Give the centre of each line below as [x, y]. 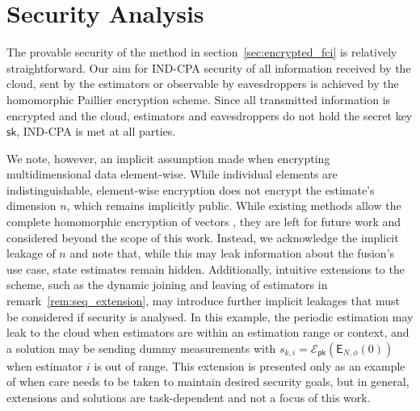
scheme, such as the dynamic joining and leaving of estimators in [167, 285]
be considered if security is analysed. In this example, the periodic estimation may [210, 316]
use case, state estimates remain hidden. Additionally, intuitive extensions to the [206, 268]
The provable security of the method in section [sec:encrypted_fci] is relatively [202, 52]
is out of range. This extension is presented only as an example [250, 365]
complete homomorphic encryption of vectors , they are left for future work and [204, 222]
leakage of [31, 253]
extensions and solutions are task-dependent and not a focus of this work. [189, 397]
